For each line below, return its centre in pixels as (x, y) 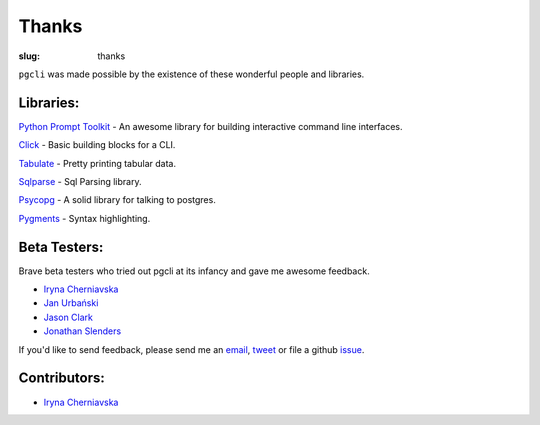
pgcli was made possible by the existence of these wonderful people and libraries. (191, 74)
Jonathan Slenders (82, 331)
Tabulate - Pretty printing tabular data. (97, 163)
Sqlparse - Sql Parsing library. (80, 182)
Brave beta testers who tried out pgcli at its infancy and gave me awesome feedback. (194, 271)
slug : (29, 56)
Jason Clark (68, 317)
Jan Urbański (71, 303)
